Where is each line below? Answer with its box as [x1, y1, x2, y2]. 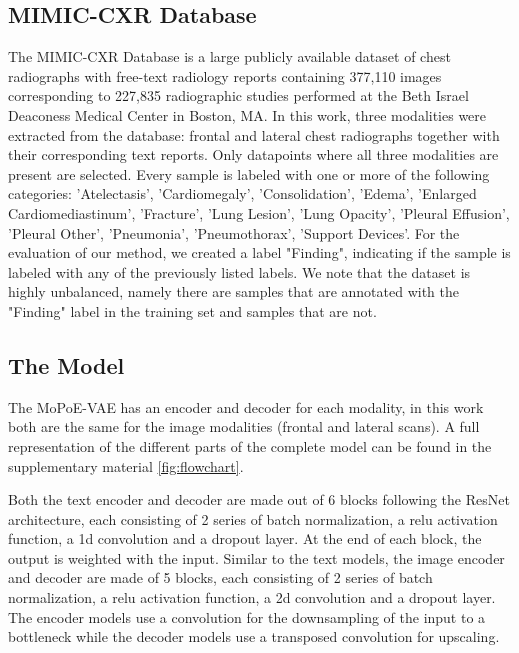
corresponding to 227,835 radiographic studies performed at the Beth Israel [8, 85, 469, 106]
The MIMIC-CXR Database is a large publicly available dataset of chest [8, 46, 451, 67]
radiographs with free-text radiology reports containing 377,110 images [8, 65, 442, 86]
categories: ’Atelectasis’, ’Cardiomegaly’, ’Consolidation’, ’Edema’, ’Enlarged [8, 183, 477, 204]
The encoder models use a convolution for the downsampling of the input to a [8, 606, 486, 627]
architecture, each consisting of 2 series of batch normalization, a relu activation [8, 508, 498, 529]
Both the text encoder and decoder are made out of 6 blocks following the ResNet [8, 489, 510, 510]
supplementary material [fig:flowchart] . [8, 455, 244, 476]
